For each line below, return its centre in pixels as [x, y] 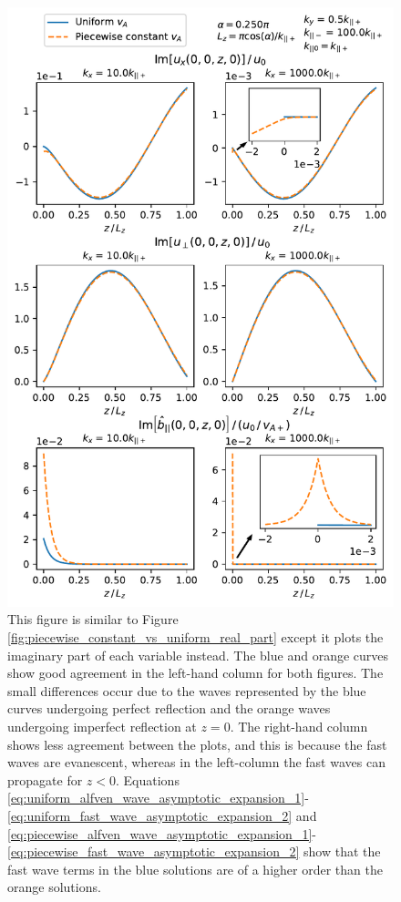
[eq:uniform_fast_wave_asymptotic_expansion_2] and [162, 815]
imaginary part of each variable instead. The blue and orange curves [198, 655]
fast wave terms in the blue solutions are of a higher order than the [195, 869]
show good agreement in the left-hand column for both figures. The [195, 673]
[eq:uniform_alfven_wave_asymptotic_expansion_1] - [158, 798]
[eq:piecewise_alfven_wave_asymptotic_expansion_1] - [162, 833]
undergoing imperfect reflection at [102, 726]
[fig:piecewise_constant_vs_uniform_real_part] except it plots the [195, 637]
